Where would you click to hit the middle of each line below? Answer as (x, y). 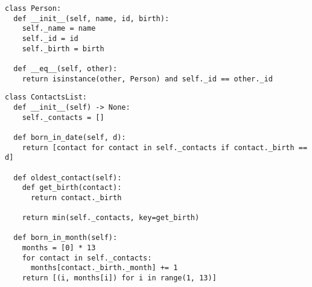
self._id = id (50, 38)
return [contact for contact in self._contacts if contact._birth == (165, 147)
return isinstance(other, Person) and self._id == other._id (147, 79)
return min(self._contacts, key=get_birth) (111, 218)
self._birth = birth (63, 49)
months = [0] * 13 (59, 248)
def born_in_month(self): (65, 238)
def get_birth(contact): (72, 188)
